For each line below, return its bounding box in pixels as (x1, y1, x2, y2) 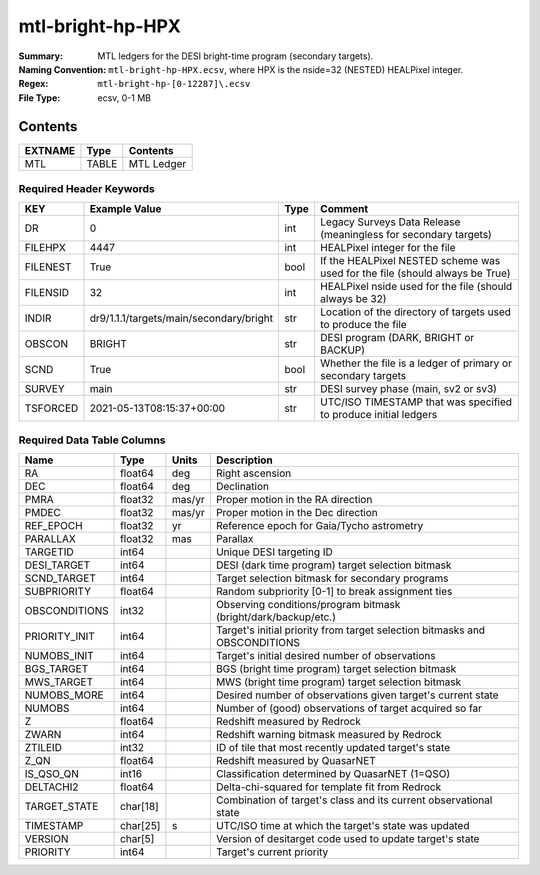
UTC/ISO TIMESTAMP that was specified (320, 395, 513, 409)
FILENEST (24, 260, 72, 274)
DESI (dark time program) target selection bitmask (215, 558, 452, 572)
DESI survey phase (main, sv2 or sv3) (320, 382, 497, 396)
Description (215, 453, 274, 467)
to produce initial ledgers (320, 408, 438, 422)
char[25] (120, 819, 161, 833)
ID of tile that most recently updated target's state (215, 741, 450, 755)
